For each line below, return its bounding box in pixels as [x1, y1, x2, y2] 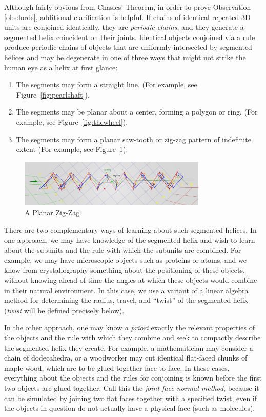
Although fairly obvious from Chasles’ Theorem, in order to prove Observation [4, 2, 251, 12]
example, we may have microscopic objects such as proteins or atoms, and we [4, 254, 247, 265]
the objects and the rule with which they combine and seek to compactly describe [4, 332, 261, 343]
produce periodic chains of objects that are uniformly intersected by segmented [4, 42, 252, 52]
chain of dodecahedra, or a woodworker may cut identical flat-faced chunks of [4, 352, 248, 363]
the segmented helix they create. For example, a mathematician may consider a [4, 342, 253, 353]
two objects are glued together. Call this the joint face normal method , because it [4, 382, 259, 393]
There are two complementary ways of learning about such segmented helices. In [4, 224, 257, 235]
